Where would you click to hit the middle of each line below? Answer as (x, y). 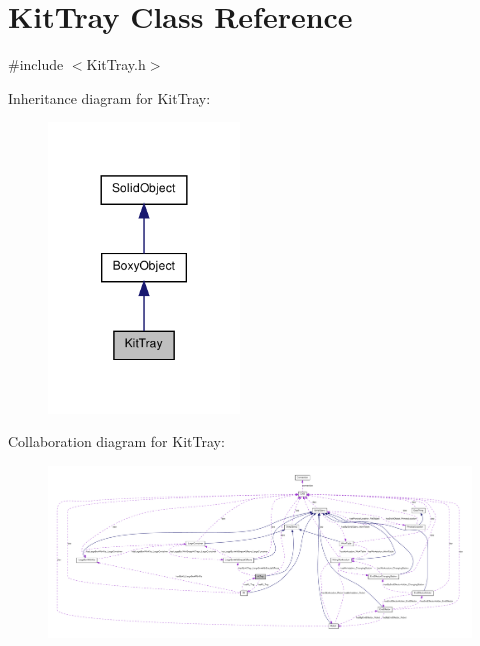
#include (36, 64)
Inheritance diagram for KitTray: (109, 97)
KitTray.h (116, 64)
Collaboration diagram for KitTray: (116, 441)
